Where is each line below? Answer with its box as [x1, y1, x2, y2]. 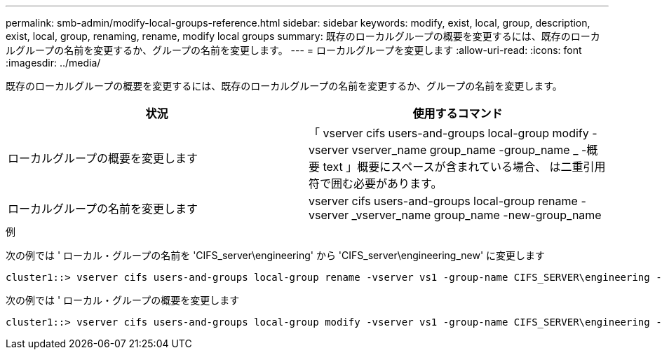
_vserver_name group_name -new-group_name [351, 208, 602, 222]
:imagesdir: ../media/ [6, 57, 101, 69]
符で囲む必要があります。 [309, 176, 443, 190]
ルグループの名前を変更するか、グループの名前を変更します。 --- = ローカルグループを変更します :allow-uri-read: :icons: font [6, 44, 582, 56]
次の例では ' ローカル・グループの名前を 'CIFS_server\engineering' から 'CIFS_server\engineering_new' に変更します [6, 249, 546, 261]
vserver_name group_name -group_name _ [351, 143, 579, 157]
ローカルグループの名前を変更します [8, 202, 198, 216]
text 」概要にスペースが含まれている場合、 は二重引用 [323, 160, 606, 174]
